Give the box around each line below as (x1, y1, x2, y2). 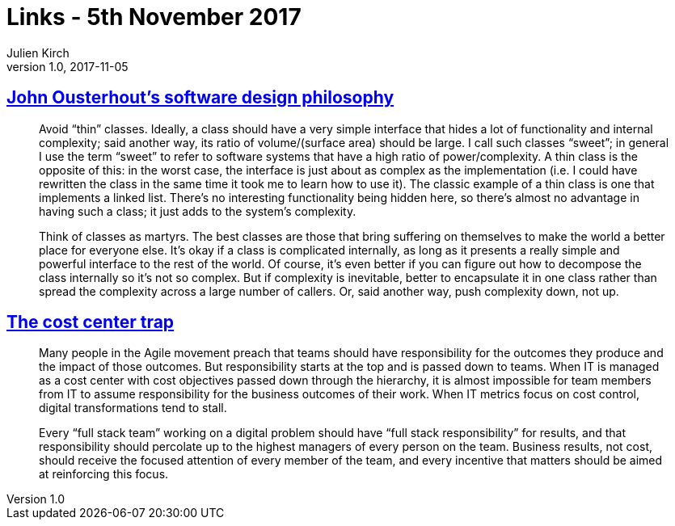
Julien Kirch (6, 45, 70, 60)
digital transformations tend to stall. (39, 401, 227, 415)
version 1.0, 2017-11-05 (6, 59, 129, 74)
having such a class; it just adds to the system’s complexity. (39, 204, 356, 218)
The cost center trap (6, 312, 175, 333)
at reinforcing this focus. (39, 467, 169, 482)
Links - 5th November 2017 (6, 3, 302, 31)
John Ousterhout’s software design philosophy (6, 87, 394, 108)
